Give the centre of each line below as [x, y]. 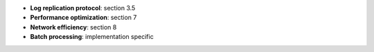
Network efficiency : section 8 [73, 27]
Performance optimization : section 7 [83, 18]
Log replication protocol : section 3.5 [83, 8]
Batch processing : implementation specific [92, 37]
